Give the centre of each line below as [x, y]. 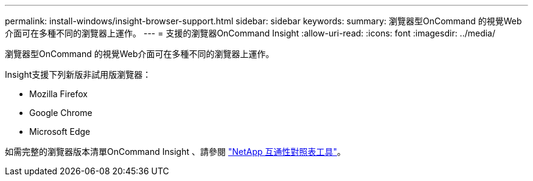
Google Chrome [61, 113]
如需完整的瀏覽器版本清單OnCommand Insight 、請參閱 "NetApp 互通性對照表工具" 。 [175, 152]
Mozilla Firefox [58, 94]
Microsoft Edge [60, 131]
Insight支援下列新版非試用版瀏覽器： [78, 74]
